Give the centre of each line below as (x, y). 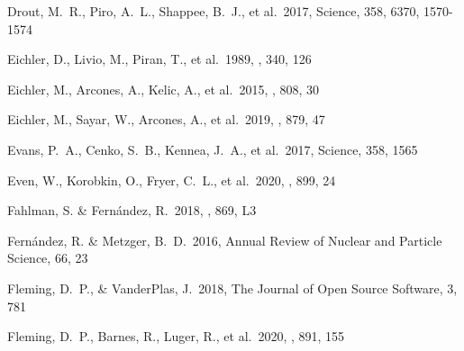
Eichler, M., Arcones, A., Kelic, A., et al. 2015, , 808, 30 (164, 89)
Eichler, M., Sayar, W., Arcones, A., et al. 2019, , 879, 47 (166, 119)
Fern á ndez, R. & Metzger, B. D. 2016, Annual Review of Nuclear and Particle (225, 240)
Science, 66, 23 (48, 258)
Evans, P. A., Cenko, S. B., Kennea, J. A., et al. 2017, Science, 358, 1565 (213, 149)
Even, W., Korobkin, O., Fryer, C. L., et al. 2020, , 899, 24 (172, 180)
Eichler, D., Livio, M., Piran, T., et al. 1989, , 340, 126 (159, 59)
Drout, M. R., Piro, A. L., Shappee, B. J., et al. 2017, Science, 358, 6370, (214, 11)
